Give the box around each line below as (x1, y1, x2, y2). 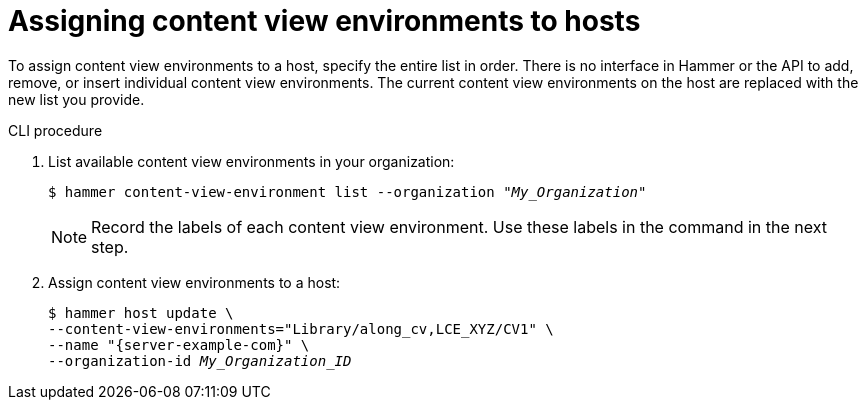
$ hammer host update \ (48, 304, 234, 321)
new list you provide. (8, 90, 145, 108)
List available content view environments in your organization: (48, 152, 455, 170)
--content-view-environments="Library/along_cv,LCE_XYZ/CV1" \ (48, 320, 554, 337)
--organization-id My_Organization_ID (48, 352, 352, 369)
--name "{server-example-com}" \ (48, 336, 310, 353)
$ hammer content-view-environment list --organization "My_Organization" (48, 183, 647, 200)
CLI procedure (8, 121, 103, 139)
